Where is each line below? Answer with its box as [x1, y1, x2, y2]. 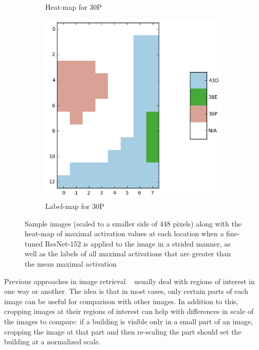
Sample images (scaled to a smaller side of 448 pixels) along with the [25, 218, 242, 229]
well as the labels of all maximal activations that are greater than [25, 248, 231, 259]
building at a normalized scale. [4, 336, 101, 347]
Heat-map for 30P [45, 2, 102, 12]
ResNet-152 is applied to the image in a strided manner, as [45, 238, 231, 249]
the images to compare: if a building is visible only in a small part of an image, [4, 316, 253, 326]
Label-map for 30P [45, 201, 104, 212]
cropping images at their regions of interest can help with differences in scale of [4, 306, 254, 317]
